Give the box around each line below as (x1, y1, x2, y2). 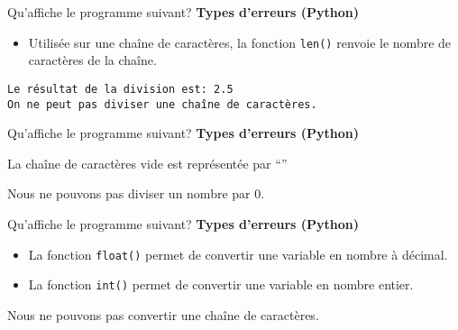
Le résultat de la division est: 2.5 (7, 82, 234, 96)
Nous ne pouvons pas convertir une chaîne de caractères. (7, 305, 319, 324)
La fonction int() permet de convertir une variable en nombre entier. (28, 275, 414, 294)
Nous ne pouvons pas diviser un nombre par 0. (7, 184, 265, 203)
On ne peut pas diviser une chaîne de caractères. (7, 97, 317, 111)
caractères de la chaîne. (28, 50, 157, 69)
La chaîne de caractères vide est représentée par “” (7, 153, 288, 172)
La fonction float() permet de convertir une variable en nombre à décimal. (28, 244, 448, 263)
